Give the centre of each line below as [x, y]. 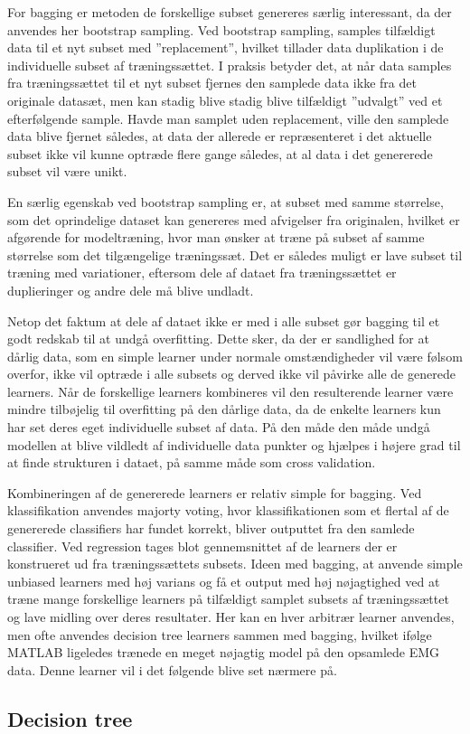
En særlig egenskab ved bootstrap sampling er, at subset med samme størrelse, [226, 201]
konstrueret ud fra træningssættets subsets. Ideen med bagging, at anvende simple [235, 564]
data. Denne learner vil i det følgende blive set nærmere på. [172, 669]
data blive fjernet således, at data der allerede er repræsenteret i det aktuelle [220, 136]
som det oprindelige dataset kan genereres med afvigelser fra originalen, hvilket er [234, 219]
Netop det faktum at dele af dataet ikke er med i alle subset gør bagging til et [224, 320]
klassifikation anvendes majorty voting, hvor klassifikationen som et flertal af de [228, 510]
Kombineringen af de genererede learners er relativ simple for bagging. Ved [215, 492]
